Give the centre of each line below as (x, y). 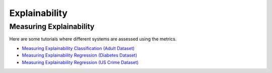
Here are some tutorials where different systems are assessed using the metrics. (93, 39)
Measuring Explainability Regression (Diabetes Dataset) (80, 55)
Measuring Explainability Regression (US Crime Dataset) (80, 62)
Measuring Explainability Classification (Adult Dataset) (78, 48)
